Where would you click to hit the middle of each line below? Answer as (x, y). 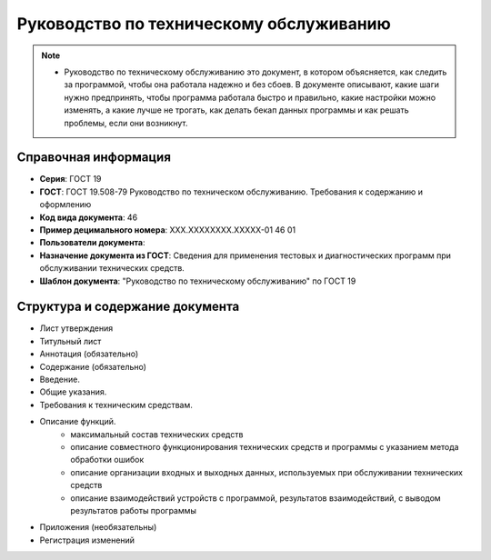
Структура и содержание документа (128, 307)
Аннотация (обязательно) (89, 354)
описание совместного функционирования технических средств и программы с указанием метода (265, 446)
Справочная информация (94, 158)
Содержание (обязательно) (93, 366)
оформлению (65, 205)
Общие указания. (73, 392)
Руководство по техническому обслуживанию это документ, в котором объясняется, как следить (256, 72)
